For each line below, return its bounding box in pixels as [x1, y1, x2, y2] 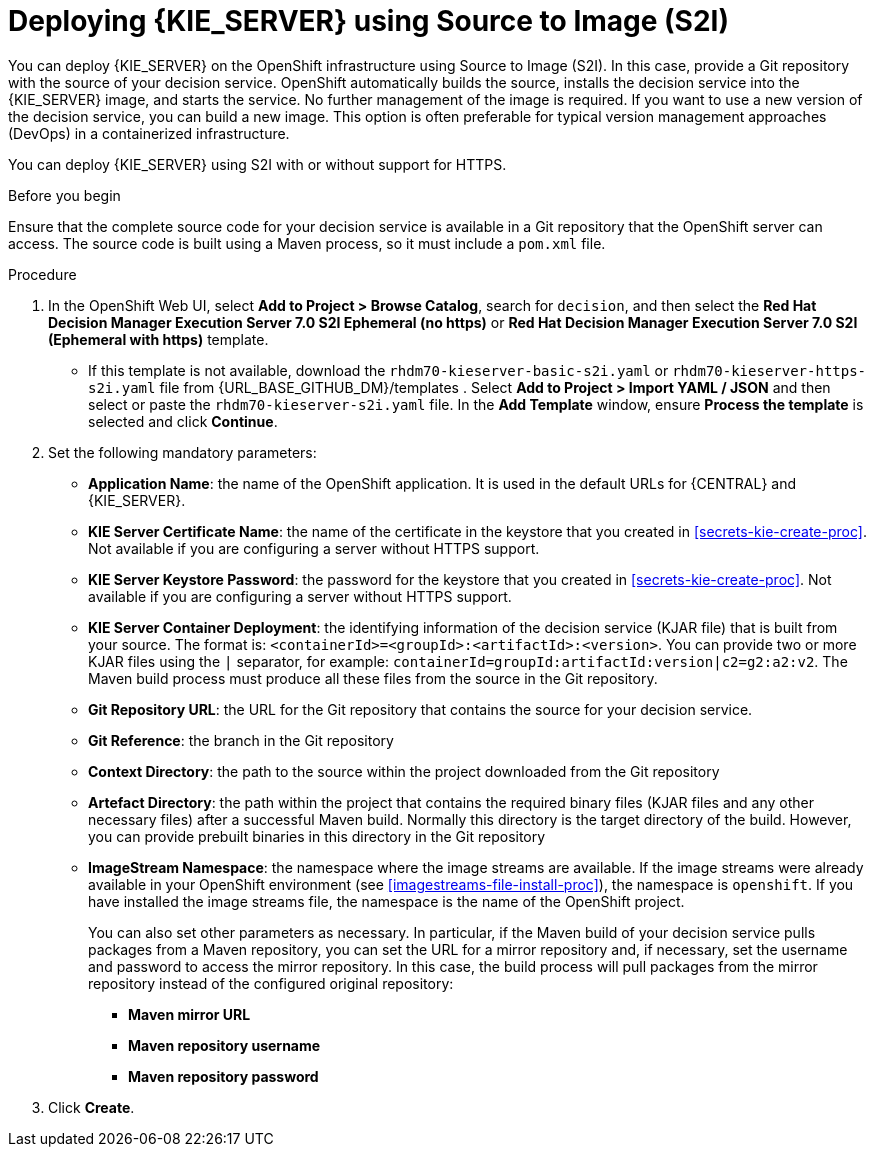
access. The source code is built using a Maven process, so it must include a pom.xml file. [8, 234, 606, 252]
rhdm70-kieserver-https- [672, 362, 867, 379]
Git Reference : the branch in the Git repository [88, 731, 394, 749]
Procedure [8, 265, 77, 283]
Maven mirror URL [128, 1005, 251, 1023]
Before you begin [8, 186, 121, 204]
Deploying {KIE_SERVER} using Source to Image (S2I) [8, 4, 729, 38]
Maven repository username [128, 1036, 321, 1054]
